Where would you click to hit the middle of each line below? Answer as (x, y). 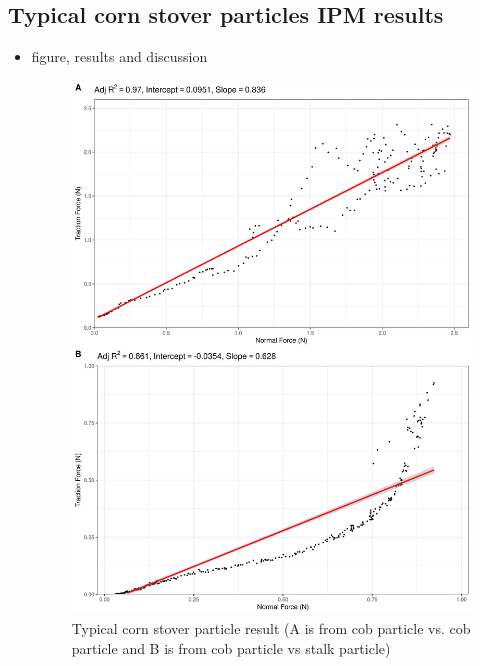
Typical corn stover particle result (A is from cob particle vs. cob (271, 627)
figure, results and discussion (119, 56)
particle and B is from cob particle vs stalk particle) (231, 647)
